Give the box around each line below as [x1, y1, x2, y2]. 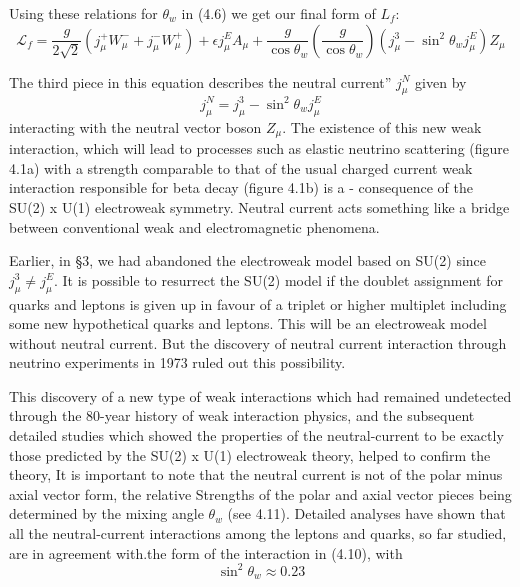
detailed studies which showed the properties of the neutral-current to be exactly [9, 425, 504, 446]
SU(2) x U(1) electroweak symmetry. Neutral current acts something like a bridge [9, 196, 510, 217]
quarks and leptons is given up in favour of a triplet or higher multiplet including [9, 293, 507, 314]
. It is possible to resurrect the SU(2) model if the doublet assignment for [53, 269, 503, 290]
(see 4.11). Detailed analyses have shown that [227, 503, 506, 524]
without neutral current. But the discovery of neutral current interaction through [9, 332, 507, 353]
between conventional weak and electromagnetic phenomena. [9, 216, 380, 237]
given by [415, 71, 467, 92]
